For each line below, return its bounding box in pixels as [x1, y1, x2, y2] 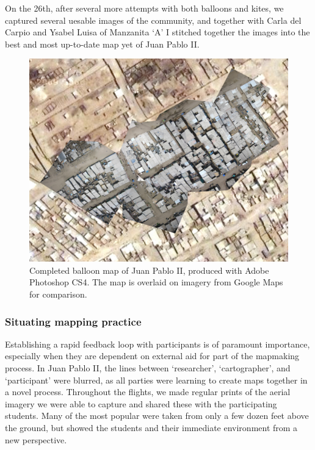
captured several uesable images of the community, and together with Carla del [5, 13, 302, 26]
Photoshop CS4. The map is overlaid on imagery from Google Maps [29, 276, 283, 288]
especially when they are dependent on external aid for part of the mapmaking [5, 349, 300, 362]
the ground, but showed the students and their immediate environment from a [5, 421, 298, 434]
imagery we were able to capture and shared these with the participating [5, 397, 277, 410]
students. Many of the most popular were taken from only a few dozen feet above [5, 409, 309, 422]
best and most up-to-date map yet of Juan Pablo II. [5, 37, 200, 50]
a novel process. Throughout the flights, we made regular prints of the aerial [5, 385, 291, 398]
